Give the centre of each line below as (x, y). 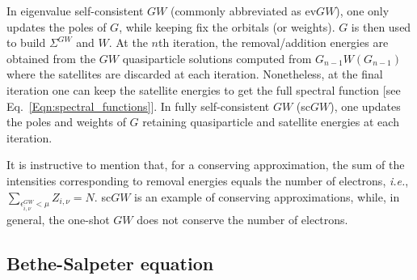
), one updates (365, 106)
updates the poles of (57, 26)
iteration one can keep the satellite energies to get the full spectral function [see (204, 89)
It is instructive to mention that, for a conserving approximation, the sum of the (206, 165)
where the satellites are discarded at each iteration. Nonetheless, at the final (195, 74)
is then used (381, 26)
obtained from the (51, 58)
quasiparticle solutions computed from (217, 58)
